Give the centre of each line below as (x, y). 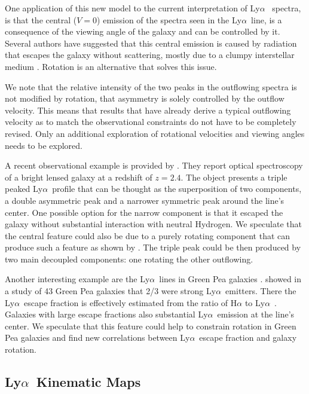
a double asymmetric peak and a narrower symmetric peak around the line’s (145, 200)
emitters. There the (261, 291)
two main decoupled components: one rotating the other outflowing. (129, 259)
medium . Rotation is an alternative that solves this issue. (111, 66)
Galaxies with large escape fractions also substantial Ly (106, 314)
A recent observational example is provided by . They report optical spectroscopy (154, 165)
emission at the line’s (256, 314)
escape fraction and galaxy (248, 338)
